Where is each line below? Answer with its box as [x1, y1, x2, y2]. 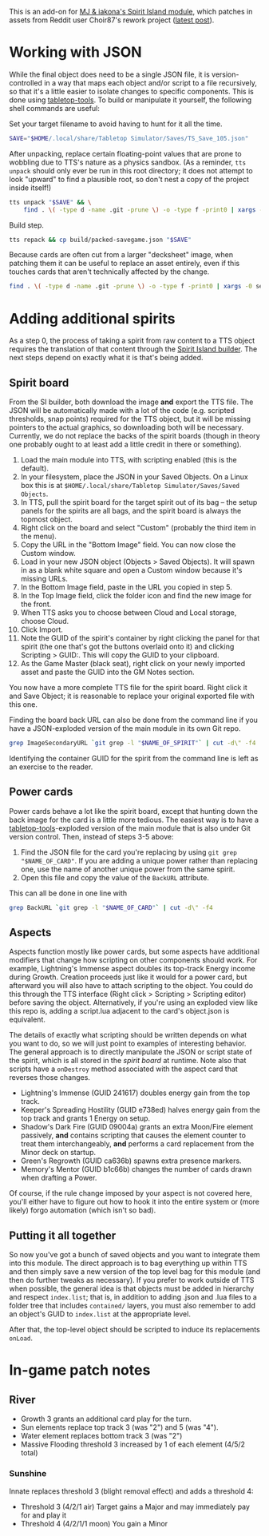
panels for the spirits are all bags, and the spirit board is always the [20, 506, 242, 516]
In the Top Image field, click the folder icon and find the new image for [20, 591, 252, 601]
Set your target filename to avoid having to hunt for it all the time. [9, 119, 223, 129]
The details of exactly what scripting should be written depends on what [9, 1030, 247, 1040]
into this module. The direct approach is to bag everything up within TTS [9, 1258, 247, 1268]
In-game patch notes [9, 1361, 151, 1379]
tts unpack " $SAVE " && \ [9, 198, 92, 206]
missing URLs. [20, 574, 69, 584]
